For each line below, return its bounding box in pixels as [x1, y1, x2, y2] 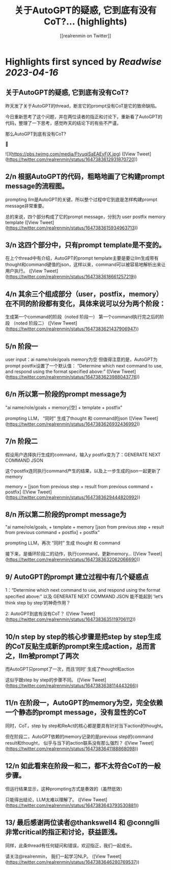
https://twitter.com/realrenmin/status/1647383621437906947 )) [7, 326, 139, 332]
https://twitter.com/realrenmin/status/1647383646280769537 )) [7, 859, 140, 865]
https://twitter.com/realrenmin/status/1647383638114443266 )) [7, 682, 139, 689]
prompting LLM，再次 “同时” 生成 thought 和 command [5, 540, 121, 546]
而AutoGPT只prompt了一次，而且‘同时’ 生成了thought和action [5, 666, 135, 672]
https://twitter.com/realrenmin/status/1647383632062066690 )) [7, 557, 140, 563]
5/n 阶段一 [5, 342, 38, 351]
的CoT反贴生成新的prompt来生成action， [5, 642, 136, 650]
